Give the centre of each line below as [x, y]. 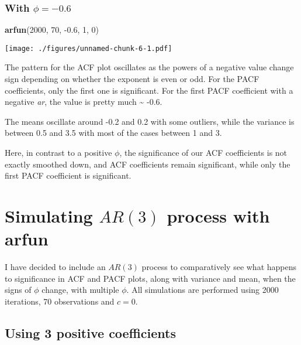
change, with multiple [80, 290]
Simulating [49, 216]
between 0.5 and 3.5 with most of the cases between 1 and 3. [113, 133]
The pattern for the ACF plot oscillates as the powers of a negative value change [149, 67]
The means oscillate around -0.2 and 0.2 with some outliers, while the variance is [150, 121]
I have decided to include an [55, 267]
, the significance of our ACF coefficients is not [203, 153]
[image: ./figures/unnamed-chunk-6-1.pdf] [89, 48]
